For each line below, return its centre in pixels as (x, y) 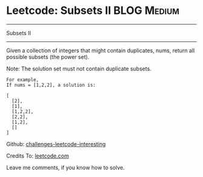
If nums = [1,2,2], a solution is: (51, 85)
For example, (23, 79)
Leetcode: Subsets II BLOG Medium (93, 11)
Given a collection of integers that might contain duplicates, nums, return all (101, 50)
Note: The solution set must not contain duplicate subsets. (79, 68)
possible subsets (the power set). (48, 57)
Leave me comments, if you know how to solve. (66, 167)
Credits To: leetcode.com (38, 156)
